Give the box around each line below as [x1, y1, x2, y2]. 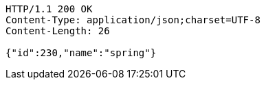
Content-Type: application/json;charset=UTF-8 [5, 14, 261, 25]
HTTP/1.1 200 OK [5, 3, 93, 14]
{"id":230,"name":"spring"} [5, 47, 157, 58]
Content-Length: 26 [5, 25, 110, 36]
